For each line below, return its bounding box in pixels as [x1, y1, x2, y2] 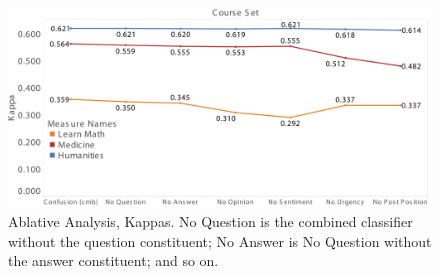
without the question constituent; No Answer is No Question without [8, 230, 432, 251]
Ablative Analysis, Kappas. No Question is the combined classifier [8, 211, 413, 232]
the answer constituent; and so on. [8, 250, 219, 271]
